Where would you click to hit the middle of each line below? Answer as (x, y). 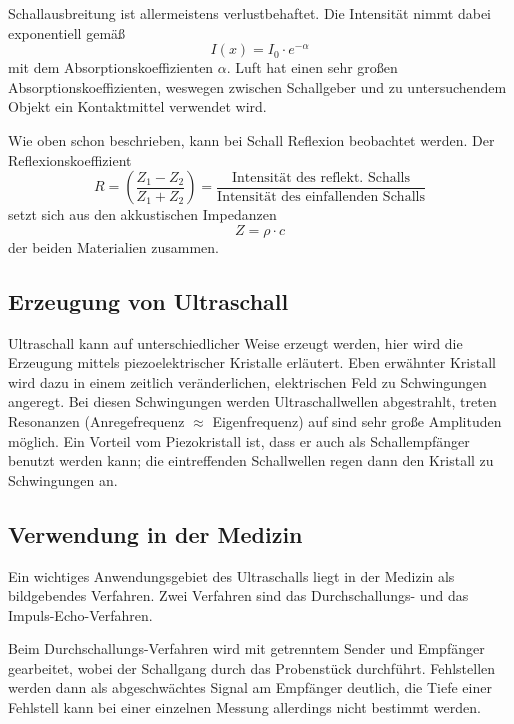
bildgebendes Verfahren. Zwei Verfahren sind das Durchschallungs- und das (238, 595)
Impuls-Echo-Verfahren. (80, 614)
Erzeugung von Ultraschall (148, 300)
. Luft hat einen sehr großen (312, 67)
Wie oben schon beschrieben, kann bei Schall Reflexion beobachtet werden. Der (251, 139)
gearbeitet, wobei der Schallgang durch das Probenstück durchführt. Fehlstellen (252, 667)
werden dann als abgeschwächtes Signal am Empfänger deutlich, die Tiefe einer (250, 687)
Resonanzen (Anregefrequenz (96, 420)
